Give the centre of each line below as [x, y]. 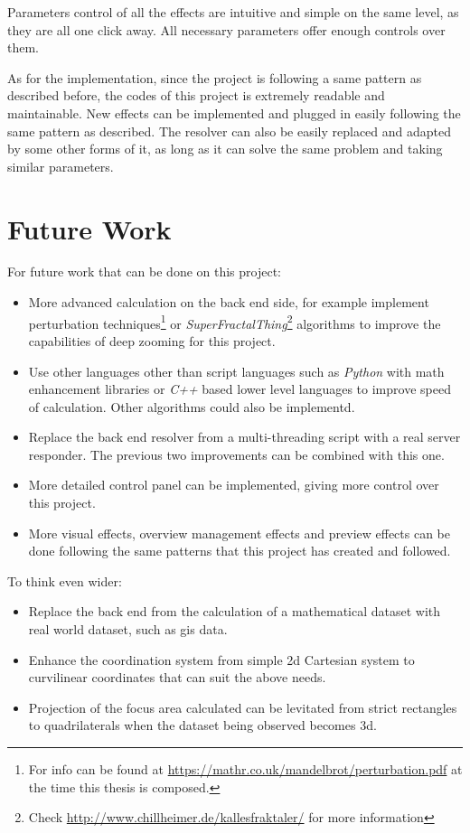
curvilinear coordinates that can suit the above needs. [177, 677]
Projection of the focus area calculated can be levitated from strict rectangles [243, 707]
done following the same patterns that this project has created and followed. [240, 551]
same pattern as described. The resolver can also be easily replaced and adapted [230, 131]
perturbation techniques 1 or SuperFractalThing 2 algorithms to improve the [235, 322]
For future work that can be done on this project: [145, 271]
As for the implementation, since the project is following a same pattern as [215, 77]
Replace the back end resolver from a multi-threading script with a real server [244, 437]
